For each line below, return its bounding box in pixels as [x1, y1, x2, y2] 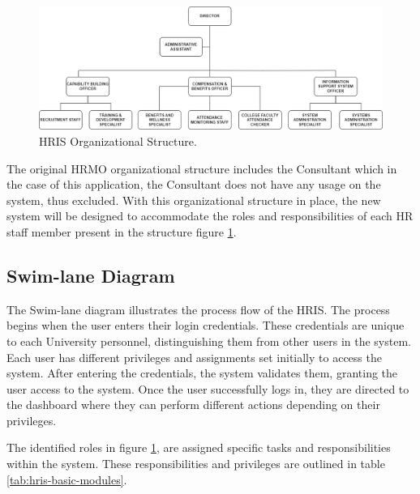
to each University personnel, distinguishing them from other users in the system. [6, 332, 411, 349]
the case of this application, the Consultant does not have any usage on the [6, 176, 381, 193]
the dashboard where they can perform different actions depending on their [6, 396, 380, 413]
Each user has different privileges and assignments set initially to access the [6, 348, 382, 365]
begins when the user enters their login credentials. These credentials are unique [6, 317, 405, 334]
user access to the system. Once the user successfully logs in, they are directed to [6, 380, 409, 397]
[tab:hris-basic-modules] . [6, 471, 127, 488]
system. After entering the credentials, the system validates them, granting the [6, 364, 398, 381]
